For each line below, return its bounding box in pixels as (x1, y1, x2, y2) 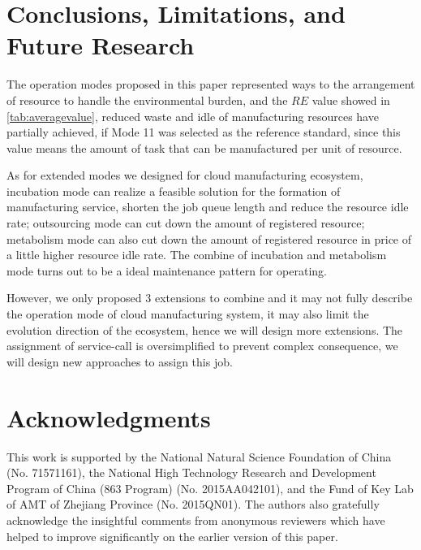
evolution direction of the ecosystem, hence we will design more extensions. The (6, 321, 403, 338)
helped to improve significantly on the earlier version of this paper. (6, 527, 338, 544)
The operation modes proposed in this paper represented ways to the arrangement (6, 76, 415, 93)
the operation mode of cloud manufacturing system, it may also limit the (6, 305, 369, 323)
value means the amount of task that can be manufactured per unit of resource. (6, 139, 402, 156)
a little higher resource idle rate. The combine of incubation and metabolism (6, 246, 387, 263)
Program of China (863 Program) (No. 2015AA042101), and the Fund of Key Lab (6, 479, 414, 496)
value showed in (311, 91, 390, 108)
